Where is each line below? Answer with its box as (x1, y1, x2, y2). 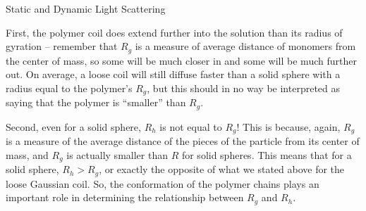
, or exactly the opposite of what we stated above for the (99, 162, 345, 177)
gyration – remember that (6, 39, 118, 53)
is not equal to (159, 119, 222, 134)
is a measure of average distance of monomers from (135, 39, 356, 53)
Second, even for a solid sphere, (6, 119, 141, 134)
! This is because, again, (236, 119, 341, 134)
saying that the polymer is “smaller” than (6, 95, 186, 110)
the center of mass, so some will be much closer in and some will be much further (6, 53, 357, 68)
